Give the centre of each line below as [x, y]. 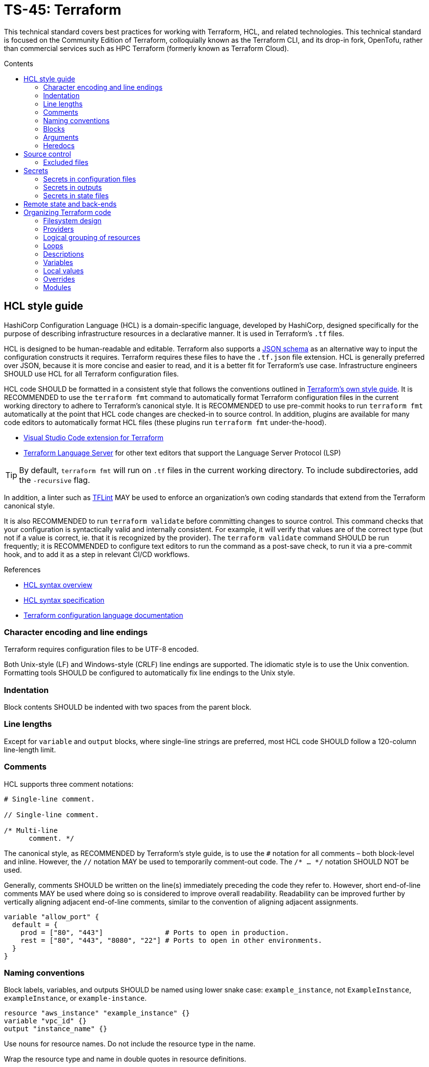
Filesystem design [73, 220]
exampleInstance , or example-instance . [75, 998]
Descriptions [64, 254]
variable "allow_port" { [51, 917]
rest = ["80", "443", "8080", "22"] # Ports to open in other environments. [171, 940]
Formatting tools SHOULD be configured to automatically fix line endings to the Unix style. [150, 673]
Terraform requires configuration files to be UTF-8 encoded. [101, 649]
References [22, 569]
